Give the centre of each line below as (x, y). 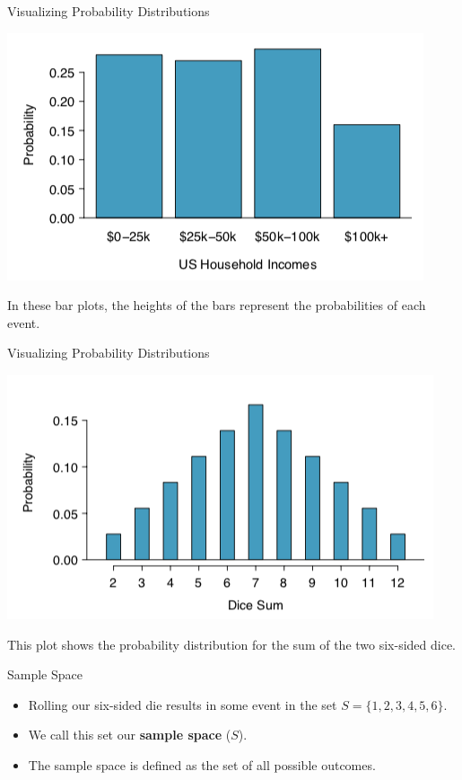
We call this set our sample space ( (130, 735)
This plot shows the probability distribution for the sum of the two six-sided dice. (232, 644)
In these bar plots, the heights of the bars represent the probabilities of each (217, 305)
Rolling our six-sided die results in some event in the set (183, 704)
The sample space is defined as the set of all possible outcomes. (202, 764)
